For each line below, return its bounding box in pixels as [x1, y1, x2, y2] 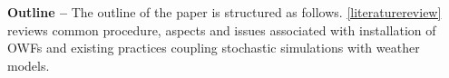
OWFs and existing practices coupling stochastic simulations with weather [7, 38, 420, 57]
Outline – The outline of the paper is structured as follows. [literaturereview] [7, 3, 442, 21]
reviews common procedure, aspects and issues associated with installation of [7, 20, 436, 39]
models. [7, 55, 50, 74]
